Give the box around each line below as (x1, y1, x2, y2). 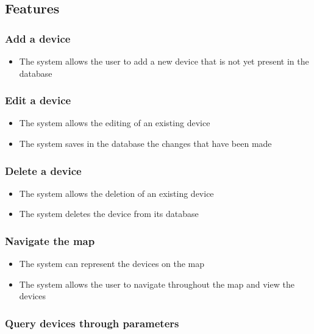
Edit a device (5, 93, 71, 108)
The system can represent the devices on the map (19, 257, 205, 270)
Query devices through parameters (5, 315, 179, 330)
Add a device (5, 30, 71, 46)
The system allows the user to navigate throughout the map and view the (19, 277, 294, 290)
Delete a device (5, 163, 82, 178)
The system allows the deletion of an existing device (19, 187, 214, 199)
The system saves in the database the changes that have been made (19, 137, 272, 149)
